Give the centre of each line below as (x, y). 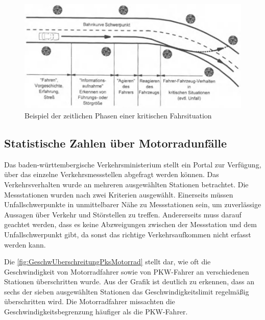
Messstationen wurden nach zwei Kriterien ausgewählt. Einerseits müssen (119, 194)
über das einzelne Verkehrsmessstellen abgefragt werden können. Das (112, 174)
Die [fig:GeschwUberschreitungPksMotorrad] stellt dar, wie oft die (107, 262)
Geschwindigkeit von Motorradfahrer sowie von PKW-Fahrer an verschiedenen (127, 271)
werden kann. (25, 244)
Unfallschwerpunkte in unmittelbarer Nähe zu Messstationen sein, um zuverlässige (133, 204)
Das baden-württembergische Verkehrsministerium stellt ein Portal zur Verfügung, (133, 164)
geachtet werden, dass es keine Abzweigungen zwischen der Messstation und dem (130, 224)
